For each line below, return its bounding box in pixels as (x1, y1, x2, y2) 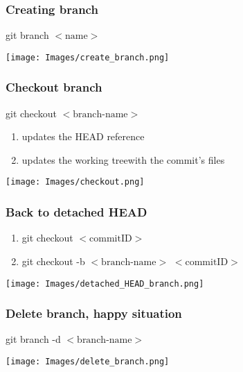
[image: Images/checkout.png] (6, 177, 145, 187)
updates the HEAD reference (21, 129, 145, 144)
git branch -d (6, 332, 61, 346)
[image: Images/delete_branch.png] (6, 357, 170, 366)
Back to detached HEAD (6, 203, 147, 221)
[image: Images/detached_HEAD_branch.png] (6, 278, 204, 289)
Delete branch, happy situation (6, 305, 182, 322)
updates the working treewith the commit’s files (21, 152, 225, 167)
